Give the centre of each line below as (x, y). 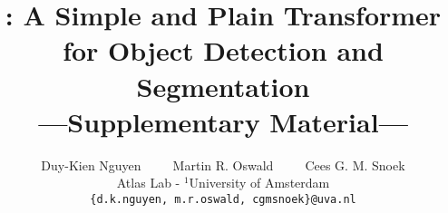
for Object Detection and (223, 50)
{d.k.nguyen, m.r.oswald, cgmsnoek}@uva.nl (223, 199)
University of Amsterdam (259, 183)
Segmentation (223, 86)
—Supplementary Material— (223, 121)
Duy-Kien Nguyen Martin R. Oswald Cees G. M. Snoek (223, 165)
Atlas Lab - (148, 183)
